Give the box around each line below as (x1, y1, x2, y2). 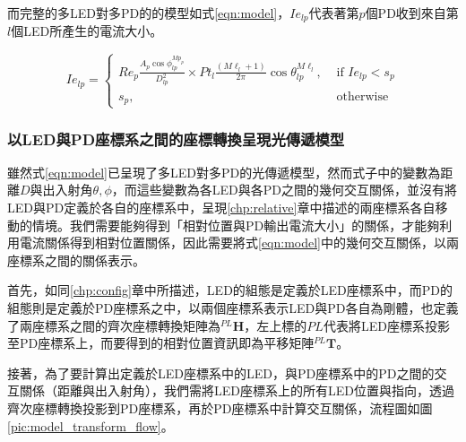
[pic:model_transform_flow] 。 (7, 416, 174, 435)
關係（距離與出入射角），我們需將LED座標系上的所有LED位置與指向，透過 (19, 381, 454, 400)
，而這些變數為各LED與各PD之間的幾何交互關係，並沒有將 (111, 180, 457, 199)
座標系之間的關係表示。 (7, 250, 145, 269)
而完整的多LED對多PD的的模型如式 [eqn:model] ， (7, 4, 290, 22)
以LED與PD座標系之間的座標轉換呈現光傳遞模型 (7, 127, 345, 150)
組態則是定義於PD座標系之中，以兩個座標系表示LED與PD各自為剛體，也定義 (7, 298, 459, 316)
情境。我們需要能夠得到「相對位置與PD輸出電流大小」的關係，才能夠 (31, 215, 440, 234)
